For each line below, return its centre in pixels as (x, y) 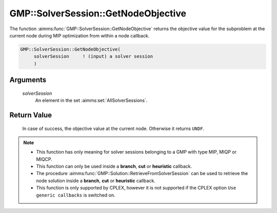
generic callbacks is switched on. (76, 195)
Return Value (31, 115)
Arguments (28, 80)
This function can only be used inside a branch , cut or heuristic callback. (114, 166)
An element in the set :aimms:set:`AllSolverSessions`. (91, 100)
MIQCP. (44, 159)
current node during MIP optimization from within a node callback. (80, 35)
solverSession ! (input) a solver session (93, 57)
